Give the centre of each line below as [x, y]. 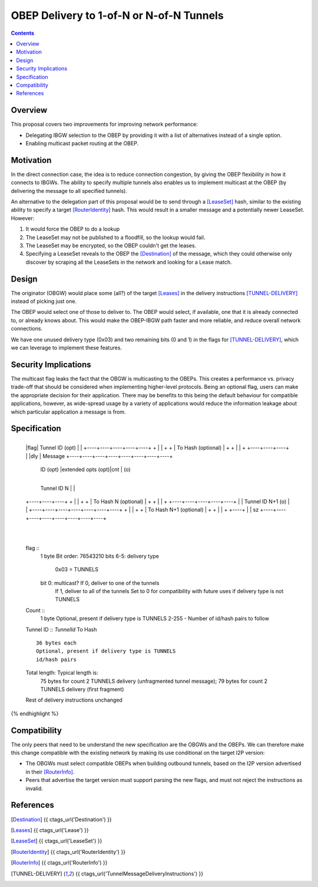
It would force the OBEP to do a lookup [73, 229]
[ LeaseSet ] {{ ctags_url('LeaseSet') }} [57, 841]
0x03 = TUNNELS [77, 569]
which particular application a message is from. [68, 412]
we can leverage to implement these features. [67, 348]
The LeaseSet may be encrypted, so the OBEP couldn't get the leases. [111, 246]
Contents [23, 33]
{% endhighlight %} [35, 713]
